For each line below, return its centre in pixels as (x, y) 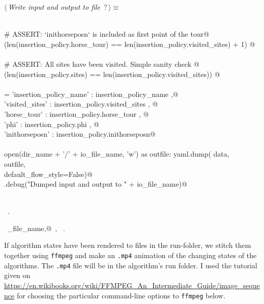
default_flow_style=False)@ (48, 174)
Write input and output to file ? (57, 7)
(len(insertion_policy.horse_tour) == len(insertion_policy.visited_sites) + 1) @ (130, 44)
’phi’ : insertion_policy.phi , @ (52, 124)
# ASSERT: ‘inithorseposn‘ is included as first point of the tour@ (107, 34)
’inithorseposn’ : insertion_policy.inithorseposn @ (80, 134)
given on (17, 275)
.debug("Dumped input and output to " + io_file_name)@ (96, 184)
